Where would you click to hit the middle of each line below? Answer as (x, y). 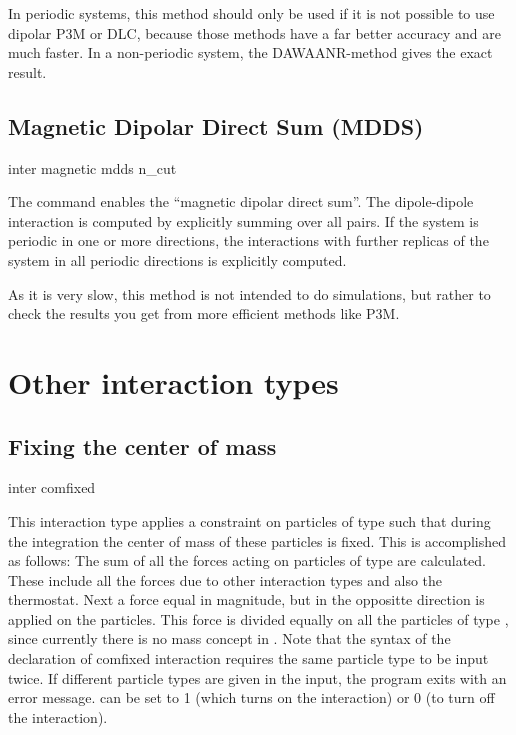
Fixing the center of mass (142, 445)
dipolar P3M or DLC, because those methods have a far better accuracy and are (254, 32)
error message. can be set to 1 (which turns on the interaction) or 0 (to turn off (251, 697)
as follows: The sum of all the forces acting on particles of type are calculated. (247, 560)
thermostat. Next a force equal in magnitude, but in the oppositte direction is (246, 599)
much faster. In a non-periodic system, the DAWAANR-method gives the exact (250, 52)
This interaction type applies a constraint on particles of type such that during (249, 520)
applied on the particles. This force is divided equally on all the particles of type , (258, 618)
